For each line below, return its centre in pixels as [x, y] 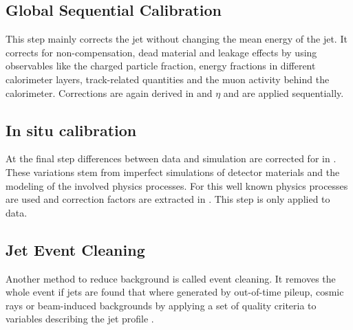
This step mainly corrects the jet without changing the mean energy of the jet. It [176, 39]
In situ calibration [71, 130]
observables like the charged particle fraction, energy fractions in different [161, 66]
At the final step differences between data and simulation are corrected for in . [171, 158]
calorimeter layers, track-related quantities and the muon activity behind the [168, 79]
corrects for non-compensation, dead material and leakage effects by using [161, 52]
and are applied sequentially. [284, 92]
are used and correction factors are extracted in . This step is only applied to [168, 199]
